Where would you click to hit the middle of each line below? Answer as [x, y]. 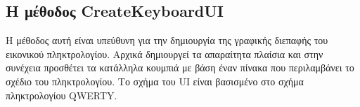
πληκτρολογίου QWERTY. [62, 95]
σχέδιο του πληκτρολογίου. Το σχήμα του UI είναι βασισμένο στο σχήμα [155, 81]
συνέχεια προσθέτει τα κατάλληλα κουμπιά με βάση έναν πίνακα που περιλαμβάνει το [180, 67]
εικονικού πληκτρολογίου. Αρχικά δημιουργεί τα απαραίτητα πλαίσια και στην [165, 53]
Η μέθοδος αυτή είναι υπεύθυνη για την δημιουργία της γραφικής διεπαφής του [167, 40]
